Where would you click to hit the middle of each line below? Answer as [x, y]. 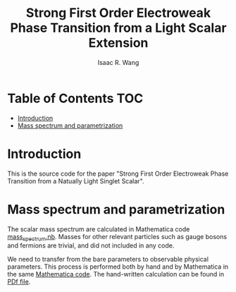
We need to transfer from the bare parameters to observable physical [108, 260]
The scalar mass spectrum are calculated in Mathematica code [99, 229]
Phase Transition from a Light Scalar [118, 28]
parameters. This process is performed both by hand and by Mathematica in [118, 267]
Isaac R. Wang [118, 62]
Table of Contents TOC [75, 98]
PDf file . [19, 282]
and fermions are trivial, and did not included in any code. [91, 245]
